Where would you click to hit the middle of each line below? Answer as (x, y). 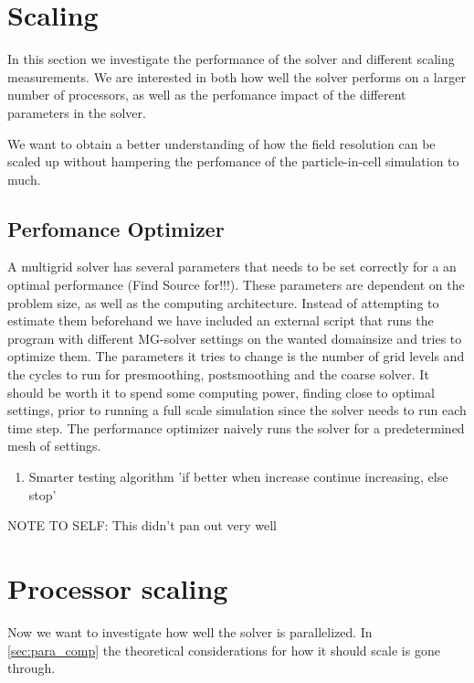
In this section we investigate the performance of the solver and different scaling (231, 59)
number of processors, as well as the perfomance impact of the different (207, 95)
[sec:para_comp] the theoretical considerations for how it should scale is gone (224, 650)
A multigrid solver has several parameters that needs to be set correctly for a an (232, 267)
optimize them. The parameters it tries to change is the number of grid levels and (236, 356)
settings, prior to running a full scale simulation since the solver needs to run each (237, 410)
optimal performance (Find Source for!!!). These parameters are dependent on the (236, 285)
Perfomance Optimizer (116, 228)
